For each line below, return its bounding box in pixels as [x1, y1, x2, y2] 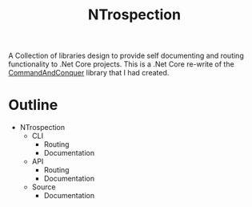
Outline [8, 96, 58, 114]
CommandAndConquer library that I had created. [8, 68, 170, 78]
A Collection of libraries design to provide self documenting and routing [8, 51, 244, 61]
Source [31, 182, 56, 192]
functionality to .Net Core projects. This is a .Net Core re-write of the [8, 59, 234, 69]
